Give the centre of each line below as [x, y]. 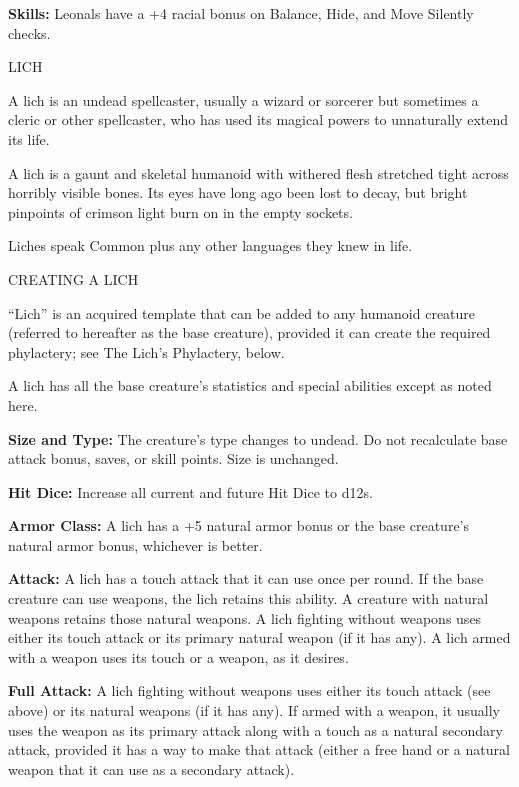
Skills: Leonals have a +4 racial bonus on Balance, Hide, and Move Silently [241, 13]
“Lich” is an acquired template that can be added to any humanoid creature [242, 312]
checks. [29, 32]
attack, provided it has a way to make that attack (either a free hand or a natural [259, 749]
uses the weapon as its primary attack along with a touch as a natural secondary [255, 729]
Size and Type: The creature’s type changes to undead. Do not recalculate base [258, 438]
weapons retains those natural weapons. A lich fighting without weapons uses [245, 617]
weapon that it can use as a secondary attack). [151, 768]
